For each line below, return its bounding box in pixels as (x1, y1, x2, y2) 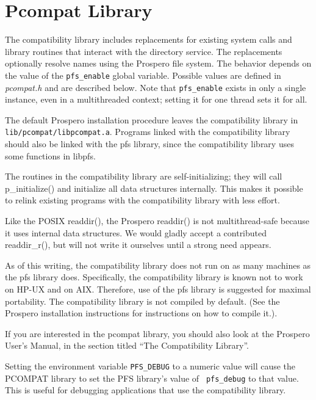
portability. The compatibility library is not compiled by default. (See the (5, 294, 280, 307)
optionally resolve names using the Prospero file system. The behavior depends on (5, 57, 312, 70)
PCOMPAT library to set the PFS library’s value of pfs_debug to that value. (5, 371, 299, 384)
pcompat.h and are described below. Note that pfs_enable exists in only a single (5, 81, 306, 93)
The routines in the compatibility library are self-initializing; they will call (5, 170, 282, 183)
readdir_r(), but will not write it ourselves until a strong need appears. (5, 238, 271, 251)
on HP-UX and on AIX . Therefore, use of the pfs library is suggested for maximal (5, 283, 311, 295)
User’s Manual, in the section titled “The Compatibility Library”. (5, 339, 249, 352)
